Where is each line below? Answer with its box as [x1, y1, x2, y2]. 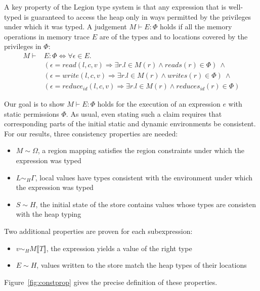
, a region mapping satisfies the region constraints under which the [37, 145, 244, 156]
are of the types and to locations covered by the [99, 31, 248, 41]
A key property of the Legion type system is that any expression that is [4, 2, 227, 12]
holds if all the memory [159, 21, 232, 32]
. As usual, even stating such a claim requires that [66, 108, 222, 119]
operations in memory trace [4, 31, 90, 41]
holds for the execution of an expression [97, 99, 221, 109]
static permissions [4, 108, 59, 119]
